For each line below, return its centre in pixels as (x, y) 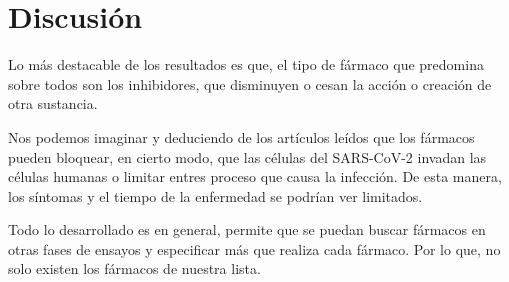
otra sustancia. (53, 103)
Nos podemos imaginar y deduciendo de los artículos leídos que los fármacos (241, 136)
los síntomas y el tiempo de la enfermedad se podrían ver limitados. (215, 195)
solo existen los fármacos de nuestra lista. (134, 268)
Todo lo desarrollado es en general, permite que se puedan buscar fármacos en (247, 229)
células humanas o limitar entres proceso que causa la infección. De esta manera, (255, 176)
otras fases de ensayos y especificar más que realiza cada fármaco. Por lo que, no (254, 248)
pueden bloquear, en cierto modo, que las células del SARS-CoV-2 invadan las (247, 156)
